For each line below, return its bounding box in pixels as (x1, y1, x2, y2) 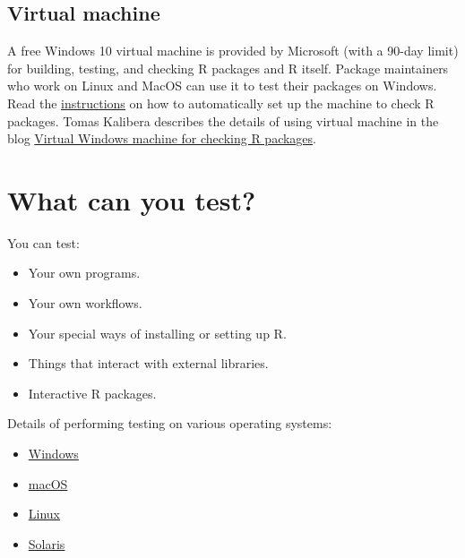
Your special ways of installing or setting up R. (28, 323, 287, 342)
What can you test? (7, 181, 256, 218)
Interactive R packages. (28, 383, 157, 402)
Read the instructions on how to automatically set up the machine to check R (7, 93, 435, 112)
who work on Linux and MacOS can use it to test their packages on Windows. (7, 76, 437, 95)
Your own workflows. (28, 294, 142, 313)
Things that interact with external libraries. (28, 354, 269, 373)
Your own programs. (28, 263, 141, 282)
